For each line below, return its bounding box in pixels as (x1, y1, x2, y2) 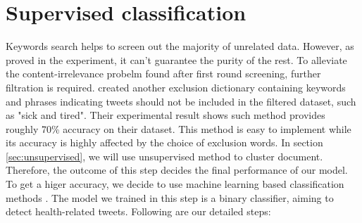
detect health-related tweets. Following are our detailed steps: (6, 204, 271, 219)
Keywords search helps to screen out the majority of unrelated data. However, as (6, 39, 354, 53)
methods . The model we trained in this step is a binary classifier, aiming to (6, 190, 334, 205)
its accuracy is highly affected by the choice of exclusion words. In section (6, 135, 323, 150)
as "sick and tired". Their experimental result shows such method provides (6, 108, 325, 122)
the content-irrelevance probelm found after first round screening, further (6, 66, 321, 81)
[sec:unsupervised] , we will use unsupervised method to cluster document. (6, 148, 323, 163)
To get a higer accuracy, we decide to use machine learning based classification (6, 177, 344, 191)
